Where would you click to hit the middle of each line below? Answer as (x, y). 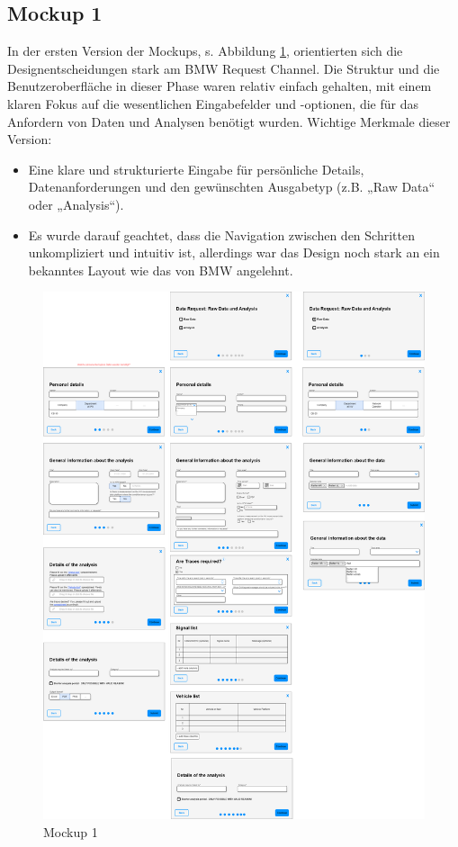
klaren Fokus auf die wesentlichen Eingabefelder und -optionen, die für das (213, 103)
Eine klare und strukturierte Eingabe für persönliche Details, (196, 169)
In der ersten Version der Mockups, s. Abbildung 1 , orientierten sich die (205, 51)
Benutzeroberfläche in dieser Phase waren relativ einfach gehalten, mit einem (220, 86)
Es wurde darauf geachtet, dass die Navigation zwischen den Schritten (221, 234)
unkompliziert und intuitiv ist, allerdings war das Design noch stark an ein (234, 252)
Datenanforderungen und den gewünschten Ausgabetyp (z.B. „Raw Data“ (232, 187)
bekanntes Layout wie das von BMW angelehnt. (161, 270)
